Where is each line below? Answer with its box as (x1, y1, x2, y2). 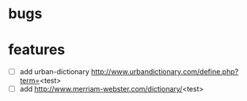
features (8, 41, 66, 59)
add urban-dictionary (19, 67, 89, 77)
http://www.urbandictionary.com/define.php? (90, 67, 239, 77)
